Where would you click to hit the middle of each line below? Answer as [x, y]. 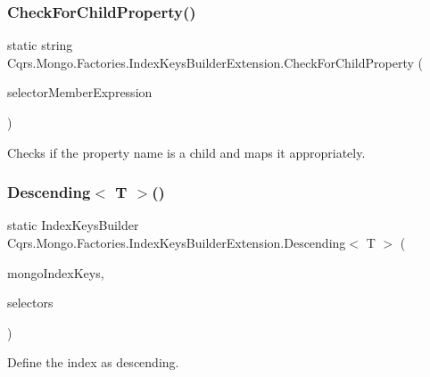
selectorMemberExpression [80, 92]
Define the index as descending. [93, 362]
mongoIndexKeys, [56, 272]
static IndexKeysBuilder [73, 225]
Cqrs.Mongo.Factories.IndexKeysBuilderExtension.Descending [177, 242]
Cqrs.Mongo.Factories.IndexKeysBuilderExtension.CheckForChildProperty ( [215, 62]
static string [40, 45]
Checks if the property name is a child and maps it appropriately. [186, 152]
